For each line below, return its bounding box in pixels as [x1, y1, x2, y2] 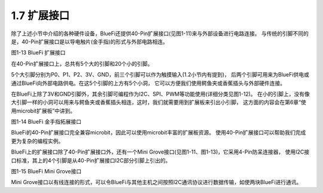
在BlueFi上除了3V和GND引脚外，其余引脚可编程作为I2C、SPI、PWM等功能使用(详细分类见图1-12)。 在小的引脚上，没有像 [11, 90, 310, 97]
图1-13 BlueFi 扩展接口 [11, 49, 66, 56]
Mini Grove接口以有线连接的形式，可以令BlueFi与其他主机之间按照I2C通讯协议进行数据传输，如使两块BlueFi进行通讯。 [11, 179, 302, 186]
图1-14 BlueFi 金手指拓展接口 [11, 118, 82, 125]
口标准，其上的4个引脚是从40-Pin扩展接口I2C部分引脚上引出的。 [11, 157, 171, 164]
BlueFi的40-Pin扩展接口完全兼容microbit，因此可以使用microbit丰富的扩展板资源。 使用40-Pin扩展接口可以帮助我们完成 [11, 129, 306, 136]
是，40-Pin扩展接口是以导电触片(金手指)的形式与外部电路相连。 [11, 38, 169, 45]
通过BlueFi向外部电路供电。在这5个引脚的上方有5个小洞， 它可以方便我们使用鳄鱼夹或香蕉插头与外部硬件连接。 [11, 79, 286, 87]
